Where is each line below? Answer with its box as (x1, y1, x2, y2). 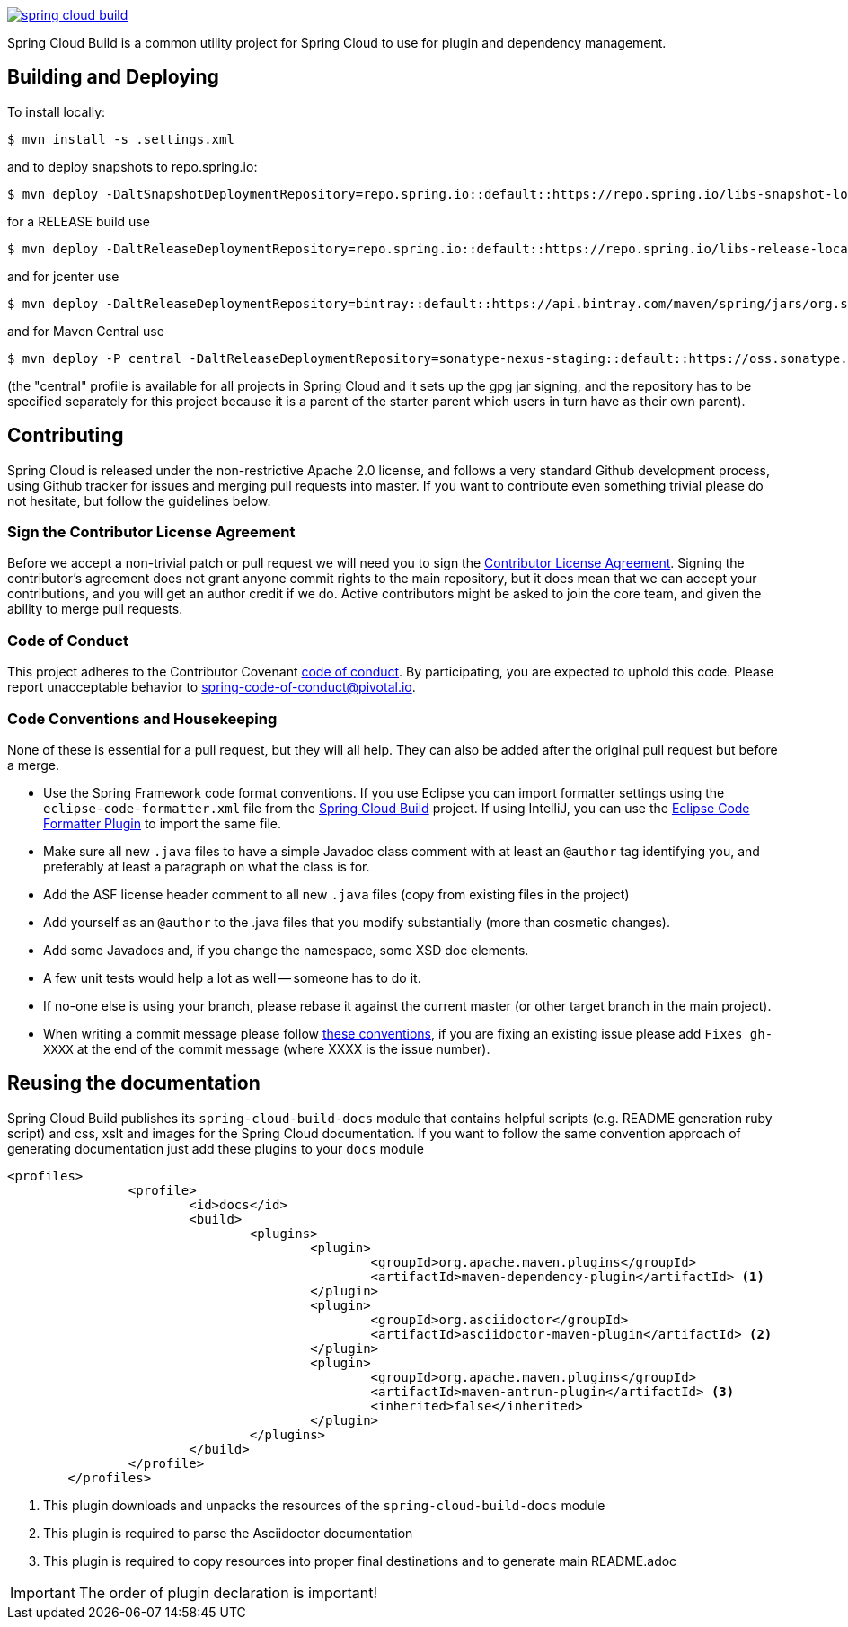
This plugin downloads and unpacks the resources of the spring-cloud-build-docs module (43, 1497, 605, 1513)
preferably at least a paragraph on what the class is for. (43, 858, 370, 874)
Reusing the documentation (7, 1072, 261, 1095)
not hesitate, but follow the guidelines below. (7, 492, 271, 508)
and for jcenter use (7, 268, 119, 284)
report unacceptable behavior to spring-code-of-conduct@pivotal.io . (7, 679, 416, 695)
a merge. (7, 756, 60, 773)
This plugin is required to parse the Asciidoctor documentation (43, 1525, 413, 1541)
